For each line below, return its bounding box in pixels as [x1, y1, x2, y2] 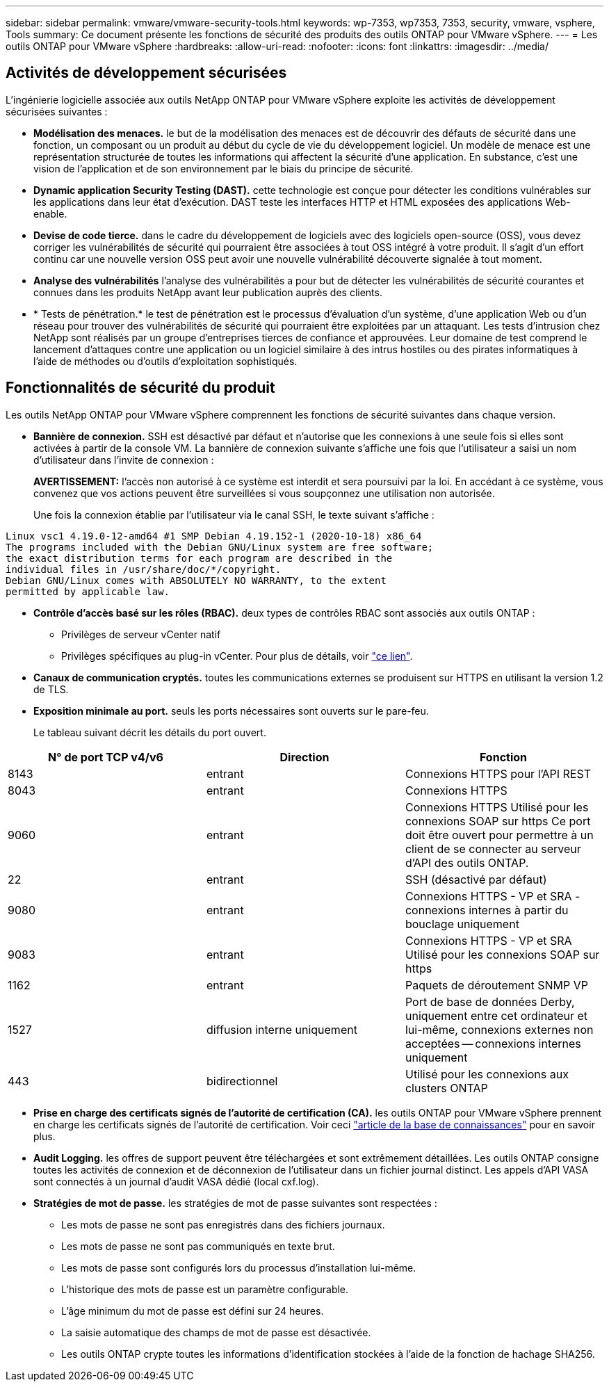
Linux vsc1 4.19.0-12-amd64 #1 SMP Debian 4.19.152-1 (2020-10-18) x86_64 [6, 530, 422, 542]
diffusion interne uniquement [206, 1022, 357, 1037]
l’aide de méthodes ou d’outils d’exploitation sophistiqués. [33, 355, 298, 367]
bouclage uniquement [405, 916, 519, 931]
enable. [33, 207, 67, 220]
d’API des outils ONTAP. [405, 855, 529, 870]
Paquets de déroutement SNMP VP [405, 978, 589, 992]
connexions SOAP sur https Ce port [405, 813, 591, 828]
